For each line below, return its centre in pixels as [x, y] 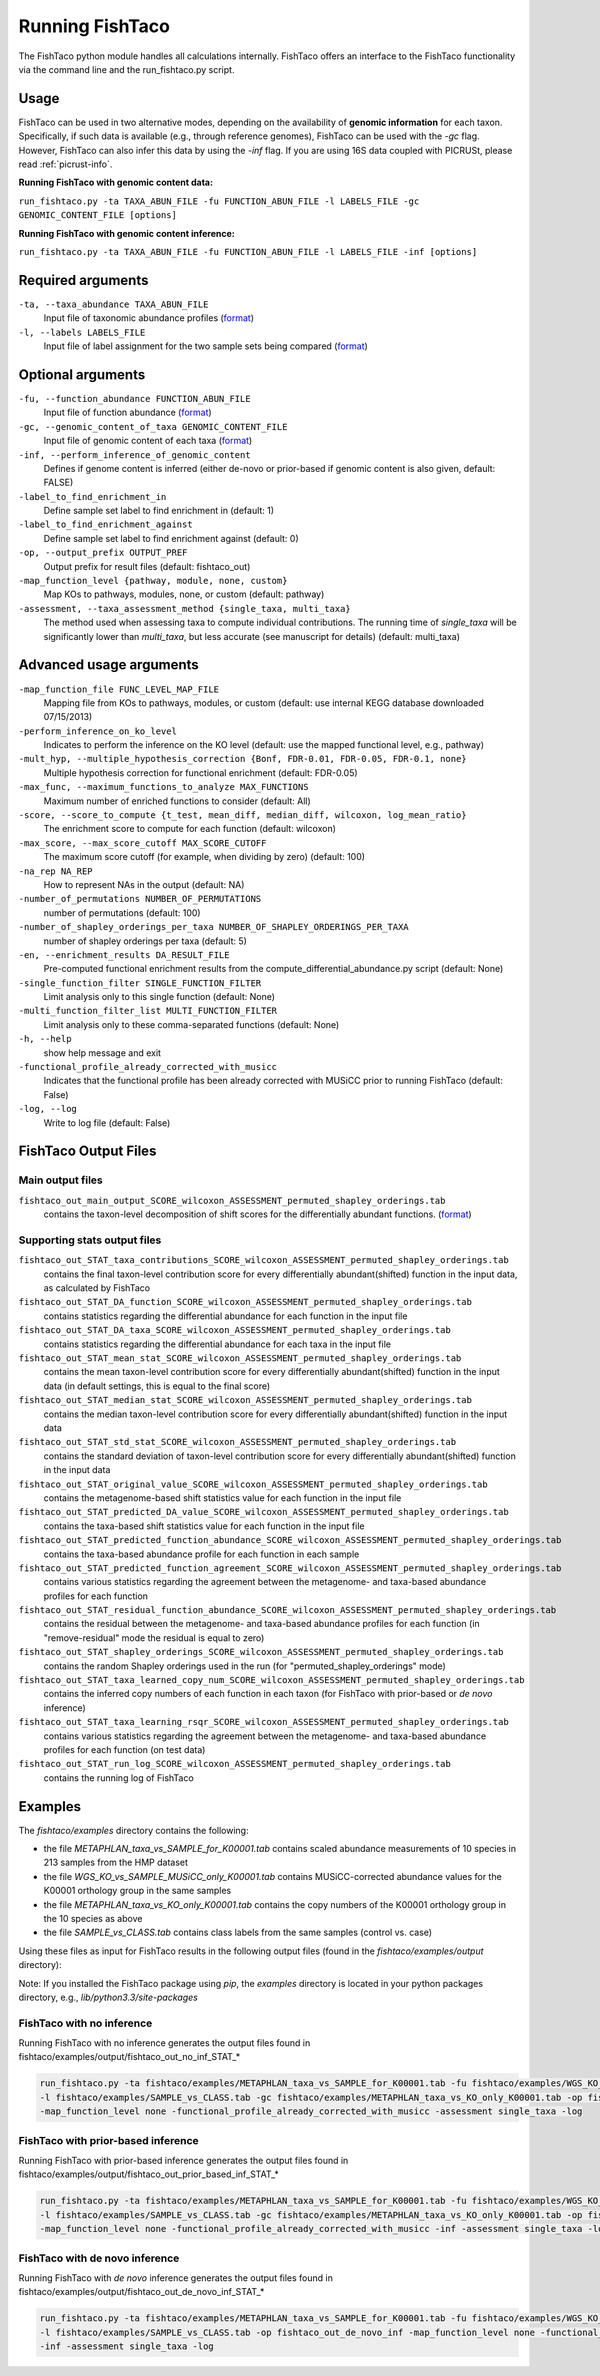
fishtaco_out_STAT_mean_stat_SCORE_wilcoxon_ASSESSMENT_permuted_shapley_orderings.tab [240, 1358]
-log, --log [47, 1109]
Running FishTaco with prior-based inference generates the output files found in [183, 2160]
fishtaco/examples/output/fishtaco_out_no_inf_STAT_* [129, 2057]
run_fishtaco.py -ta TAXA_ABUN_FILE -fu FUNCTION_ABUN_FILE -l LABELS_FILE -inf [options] [248, 251]
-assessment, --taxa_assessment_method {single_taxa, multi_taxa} [185, 608]
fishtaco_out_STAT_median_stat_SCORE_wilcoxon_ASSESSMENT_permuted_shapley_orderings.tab [245, 1400]
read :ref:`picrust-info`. [65, 164]
